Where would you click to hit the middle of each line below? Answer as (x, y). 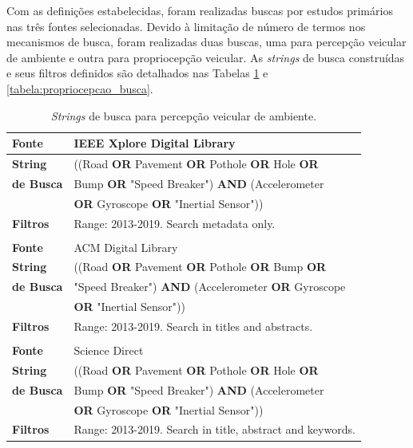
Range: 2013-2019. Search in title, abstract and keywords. (214, 429)
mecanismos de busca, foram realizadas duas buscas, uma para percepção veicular (206, 42)
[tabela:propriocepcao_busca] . (80, 88)
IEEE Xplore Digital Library (155, 143)
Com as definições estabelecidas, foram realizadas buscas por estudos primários (200, 10)
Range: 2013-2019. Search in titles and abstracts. (193, 326)
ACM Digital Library (126, 247)
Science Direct (109, 350)
